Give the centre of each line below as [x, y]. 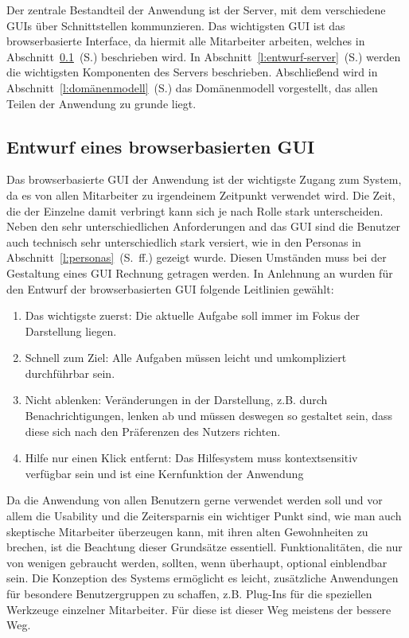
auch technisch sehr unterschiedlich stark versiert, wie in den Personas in [184, 241]
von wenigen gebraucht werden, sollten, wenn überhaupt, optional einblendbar [197, 562]
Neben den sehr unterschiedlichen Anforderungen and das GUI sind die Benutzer [204, 226]
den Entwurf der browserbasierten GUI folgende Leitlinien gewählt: [170, 288]
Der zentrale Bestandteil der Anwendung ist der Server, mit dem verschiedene [196, 10]
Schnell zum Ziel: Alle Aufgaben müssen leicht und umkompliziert [186, 358]
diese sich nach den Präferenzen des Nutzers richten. [153, 431]
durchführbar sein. [70, 373]
